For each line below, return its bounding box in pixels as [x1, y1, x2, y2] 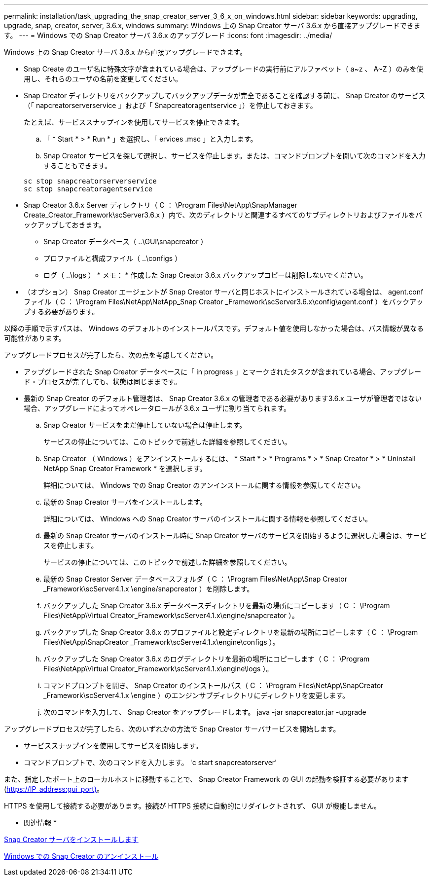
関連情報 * [24, 818, 57, 827]
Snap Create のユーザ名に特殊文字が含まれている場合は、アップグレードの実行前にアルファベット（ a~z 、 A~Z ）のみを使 [24, 65, 424, 73]
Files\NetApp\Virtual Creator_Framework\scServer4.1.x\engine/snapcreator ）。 [43, 611, 299, 620]
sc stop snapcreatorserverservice [24, 177, 157, 185]
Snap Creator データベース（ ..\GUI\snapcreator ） [43, 237, 208, 246]
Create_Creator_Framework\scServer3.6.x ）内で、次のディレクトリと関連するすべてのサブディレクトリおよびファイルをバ [24, 211, 423, 219]
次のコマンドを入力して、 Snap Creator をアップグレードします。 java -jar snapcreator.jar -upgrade [43, 708, 366, 716]
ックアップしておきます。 [24, 220, 106, 229]
